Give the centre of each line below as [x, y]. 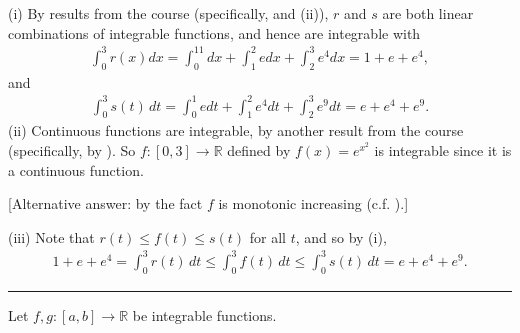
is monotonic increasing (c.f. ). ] [313, 203]
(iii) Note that [51, 236]
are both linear [428, 13]
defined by [259, 150]
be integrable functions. [204, 314]
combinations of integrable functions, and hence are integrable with [214, 32]
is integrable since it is [443, 150]
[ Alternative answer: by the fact [105, 203]
